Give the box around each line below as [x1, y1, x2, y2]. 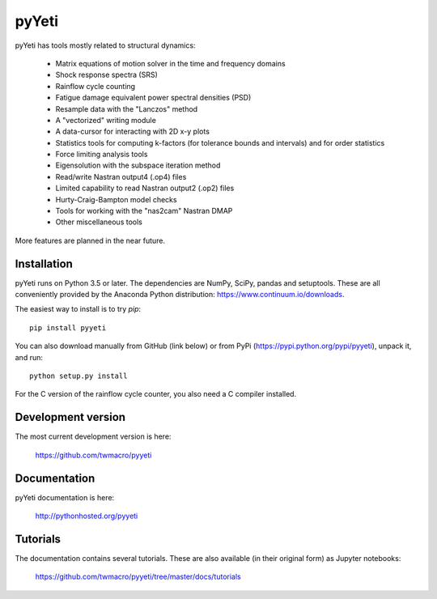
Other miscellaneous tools [55, 217, 143, 227]
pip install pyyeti [29, 323, 107, 332]
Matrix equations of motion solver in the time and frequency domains [55, 58, 286, 68]
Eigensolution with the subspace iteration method [55, 160, 221, 170]
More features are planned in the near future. [15, 236, 166, 245]
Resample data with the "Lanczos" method [55, 104, 198, 113]
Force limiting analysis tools [55, 150, 148, 159]
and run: [15, 352, 44, 362]
